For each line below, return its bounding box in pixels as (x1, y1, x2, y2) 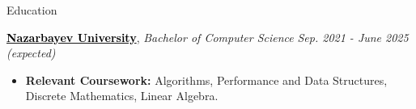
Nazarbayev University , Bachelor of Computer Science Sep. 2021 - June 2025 (6, 28, 409, 45)
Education (6, 2, 57, 18)
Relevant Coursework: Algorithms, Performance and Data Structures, (25, 71, 388, 88)
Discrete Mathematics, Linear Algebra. (25, 87, 219, 104)
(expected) (6, 44, 56, 61)
